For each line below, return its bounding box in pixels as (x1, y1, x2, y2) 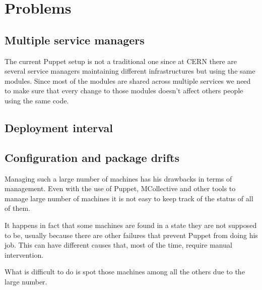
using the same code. (5, 95, 69, 105)
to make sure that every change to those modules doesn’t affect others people (5, 85, 243, 96)
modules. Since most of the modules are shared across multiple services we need (5, 75, 251, 86)
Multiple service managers (5, 32, 145, 47)
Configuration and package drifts (5, 149, 180, 165)
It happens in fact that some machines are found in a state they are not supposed (5, 219, 257, 230)
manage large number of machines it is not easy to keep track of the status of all (5, 193, 253, 203)
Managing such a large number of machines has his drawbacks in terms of (5, 173, 232, 184)
